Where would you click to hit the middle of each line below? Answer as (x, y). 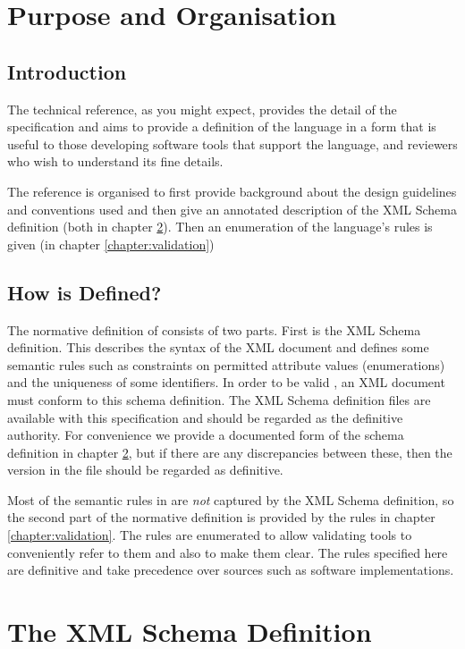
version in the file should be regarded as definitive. (145, 470)
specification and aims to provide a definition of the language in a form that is (222, 126)
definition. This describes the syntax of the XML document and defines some (218, 347)
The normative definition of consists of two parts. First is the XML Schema (214, 329)
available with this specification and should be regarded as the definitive (205, 417)
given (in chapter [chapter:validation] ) (111, 244)
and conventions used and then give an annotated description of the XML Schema (232, 209)
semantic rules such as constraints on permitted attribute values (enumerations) (226, 364)
